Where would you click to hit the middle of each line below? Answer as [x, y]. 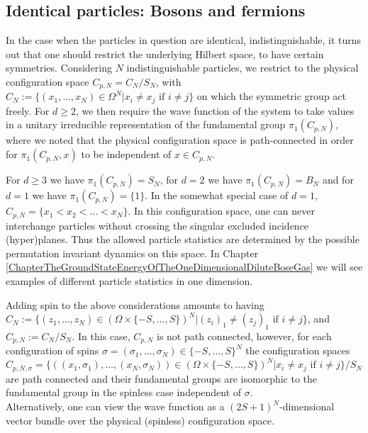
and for [338, 180]
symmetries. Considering [59, 68]
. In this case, [101, 336]
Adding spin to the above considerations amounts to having [135, 304]
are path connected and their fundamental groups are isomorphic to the [162, 378]
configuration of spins [52, 350]
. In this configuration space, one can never [221, 211]
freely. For [28, 110]
